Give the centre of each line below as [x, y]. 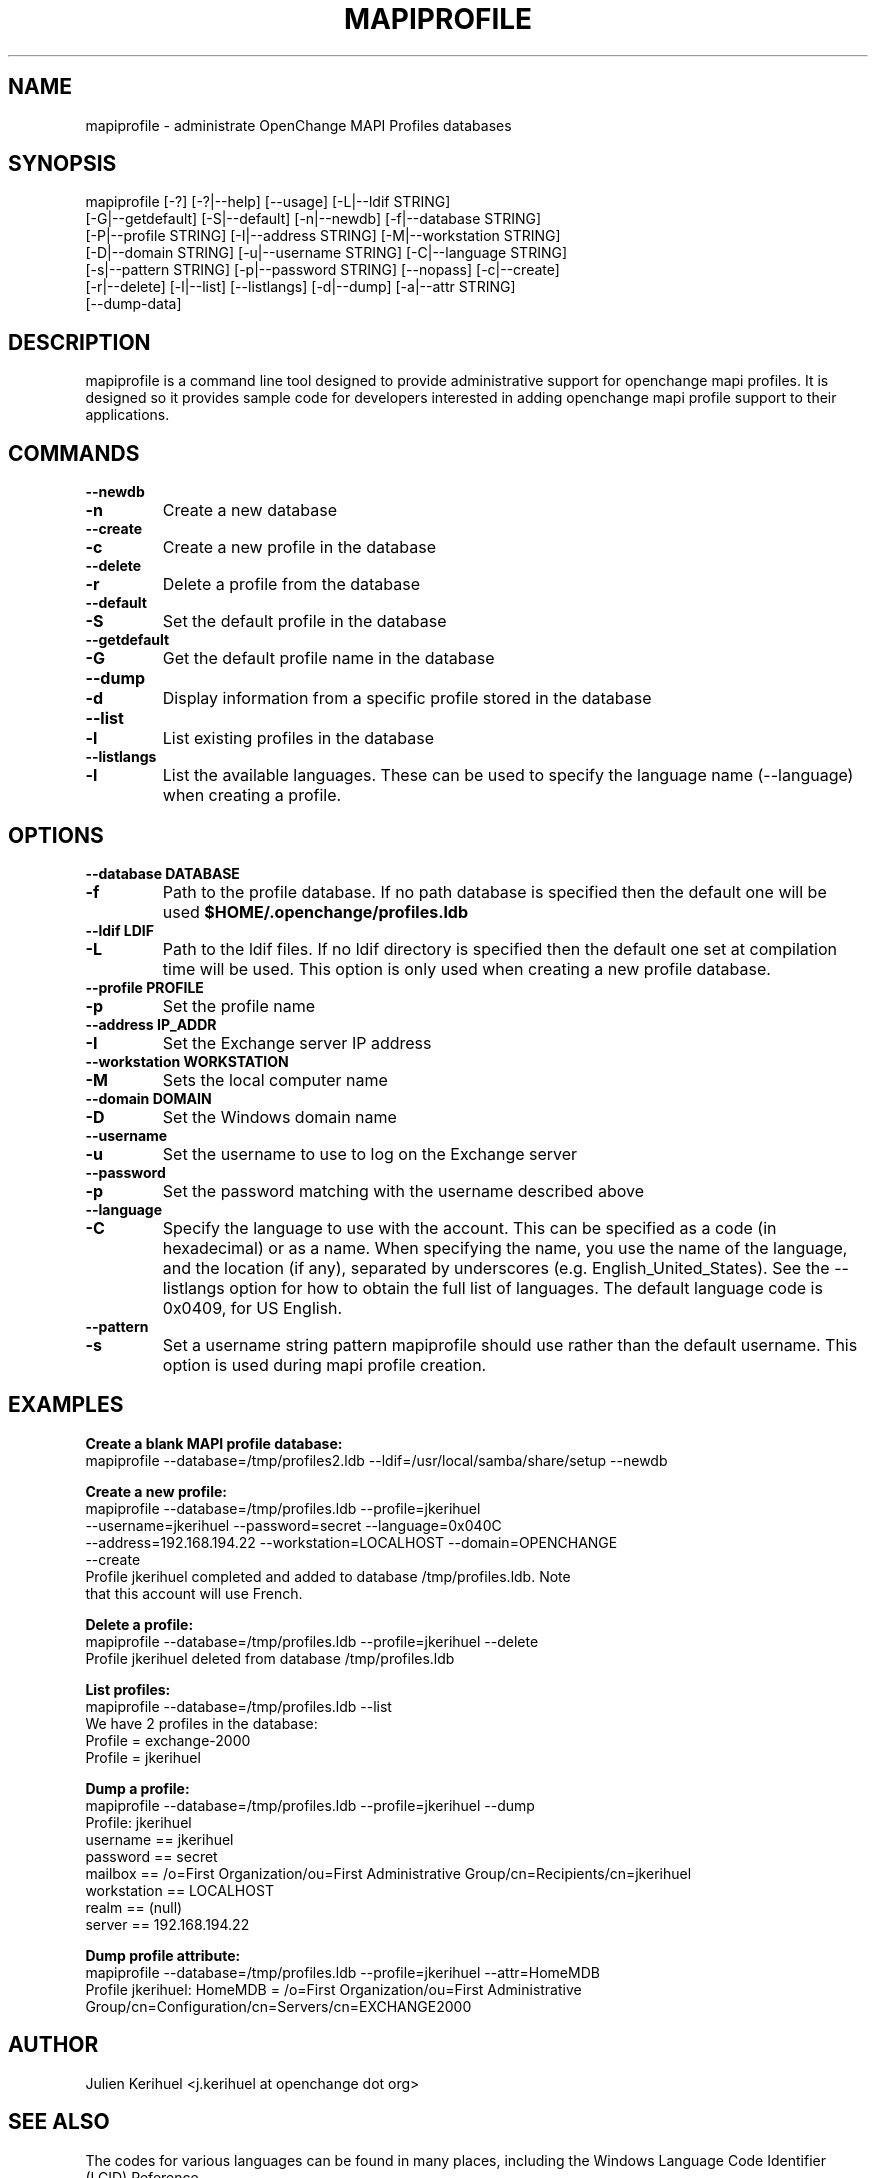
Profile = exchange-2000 [168, 1740]
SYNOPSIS [62, 164]
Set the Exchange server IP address [297, 1042]
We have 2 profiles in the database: [201, 1723]
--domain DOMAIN [148, 1098]
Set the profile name [239, 1005]
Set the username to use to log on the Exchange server [370, 1153]
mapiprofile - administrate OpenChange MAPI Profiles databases [298, 125]
